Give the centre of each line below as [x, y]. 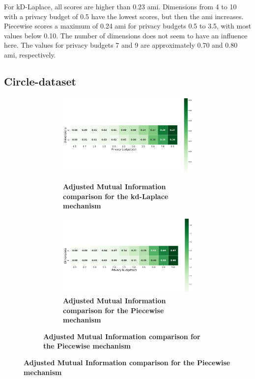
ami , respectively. [30, 54]
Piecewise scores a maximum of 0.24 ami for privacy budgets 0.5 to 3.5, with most [128, 26]
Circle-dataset [40, 81]
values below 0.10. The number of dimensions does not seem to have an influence [126, 35]
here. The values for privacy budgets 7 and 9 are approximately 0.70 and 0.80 [121, 45]
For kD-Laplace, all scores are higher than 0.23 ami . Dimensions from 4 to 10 [120, 6]
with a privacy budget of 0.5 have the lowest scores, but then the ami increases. [124, 16]
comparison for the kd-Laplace [116, 196]
